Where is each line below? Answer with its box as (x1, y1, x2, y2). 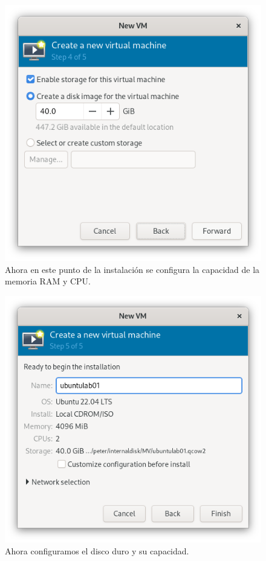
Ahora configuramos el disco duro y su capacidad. (5, 544, 189, 557)
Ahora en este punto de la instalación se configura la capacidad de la (5, 263, 260, 275)
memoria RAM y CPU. (5, 275, 91, 287)
